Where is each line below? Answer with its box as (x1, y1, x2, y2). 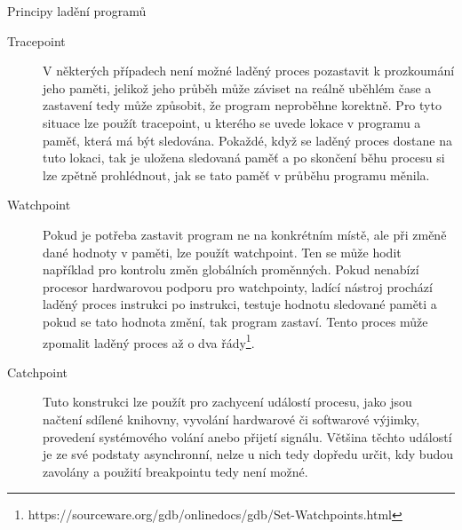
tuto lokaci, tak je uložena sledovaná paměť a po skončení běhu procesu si (43, 148, 445, 167)
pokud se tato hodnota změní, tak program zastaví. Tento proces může (43, 312, 428, 330)
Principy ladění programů (7, 2, 147, 20)
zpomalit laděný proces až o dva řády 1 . (43, 330, 255, 352)
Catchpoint (7, 362, 68, 381)
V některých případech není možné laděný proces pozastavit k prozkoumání (43, 61, 455, 80)
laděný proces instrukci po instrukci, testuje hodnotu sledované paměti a (43, 295, 437, 313)
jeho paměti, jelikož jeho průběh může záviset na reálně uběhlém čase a (43, 78, 432, 97)
